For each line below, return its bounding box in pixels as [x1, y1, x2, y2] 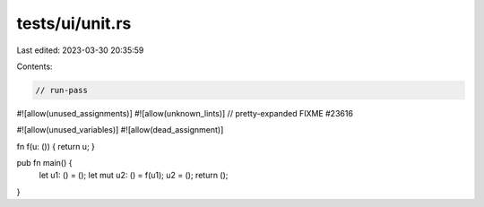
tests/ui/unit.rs [16, 13, 132, 33]
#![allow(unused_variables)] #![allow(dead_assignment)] [16, 125, 224, 135]
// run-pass [35, 85, 89, 95]
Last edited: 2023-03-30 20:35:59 [16, 45, 144, 56]
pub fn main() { [16, 158, 73, 168]
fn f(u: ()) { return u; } [16, 141, 96, 151]
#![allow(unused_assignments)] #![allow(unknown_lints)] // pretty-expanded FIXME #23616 [16, 108, 354, 118]
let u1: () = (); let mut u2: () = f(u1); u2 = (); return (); [39, 170, 229, 181]
